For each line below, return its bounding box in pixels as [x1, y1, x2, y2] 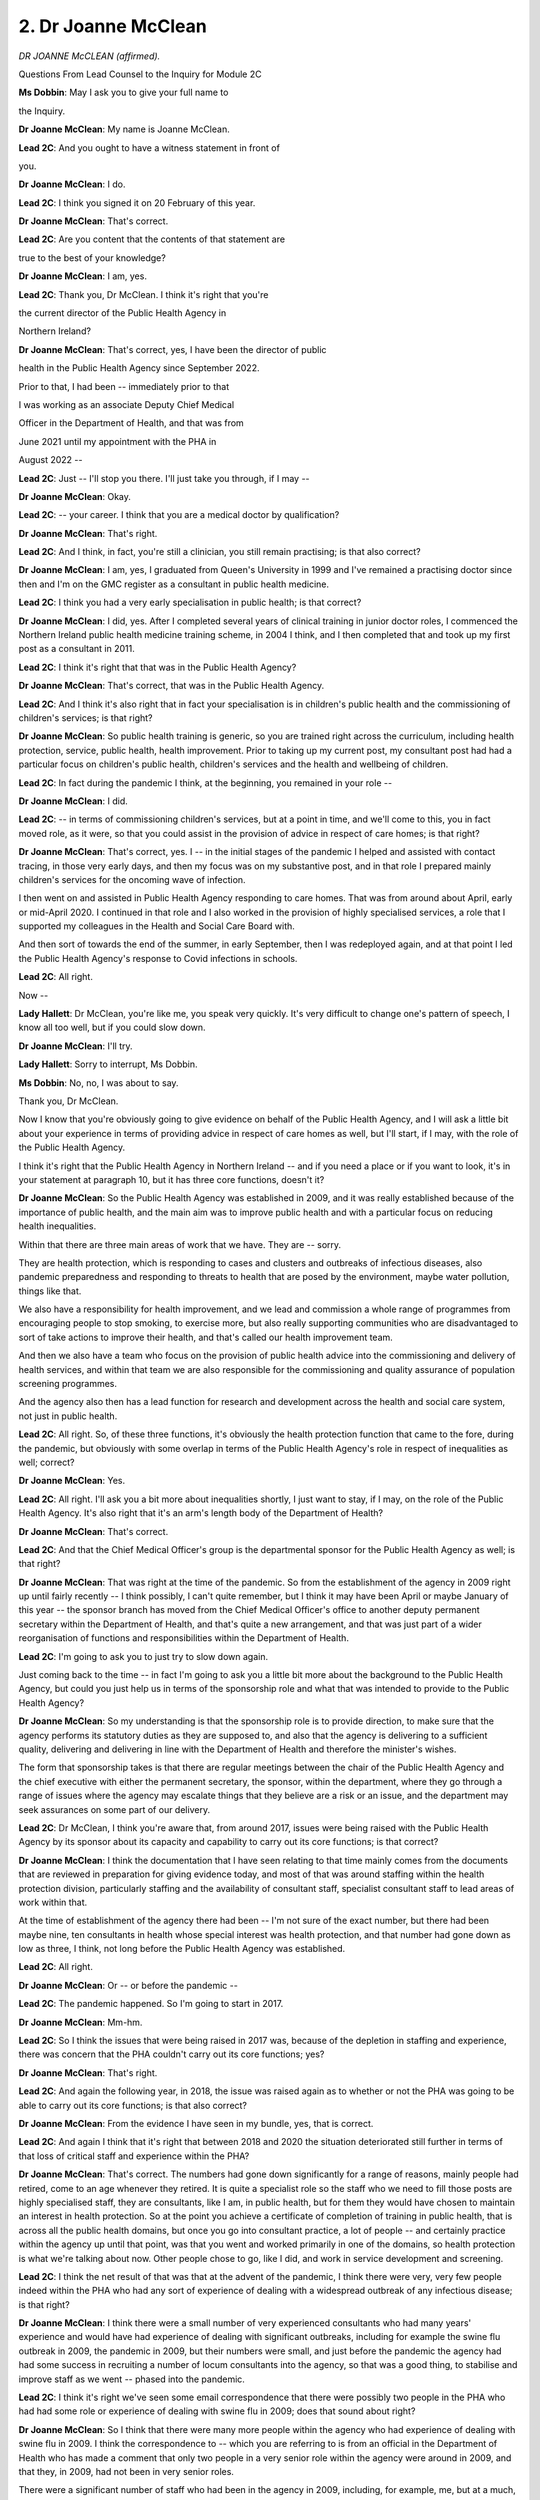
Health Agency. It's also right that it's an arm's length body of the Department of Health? [18, 1507, 384, 1519]
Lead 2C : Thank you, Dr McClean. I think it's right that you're [18, 288, 269, 300]
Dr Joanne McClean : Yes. [18, 1475, 125, 1487]
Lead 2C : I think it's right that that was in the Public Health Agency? [18, 661, 297, 673]
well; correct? [18, 1456, 75, 1468]
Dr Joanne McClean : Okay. [18, 490, 132, 502]
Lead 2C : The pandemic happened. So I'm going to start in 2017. [18, 1998, 284, 2010]
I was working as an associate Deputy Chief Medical [18, 398, 235, 410]
